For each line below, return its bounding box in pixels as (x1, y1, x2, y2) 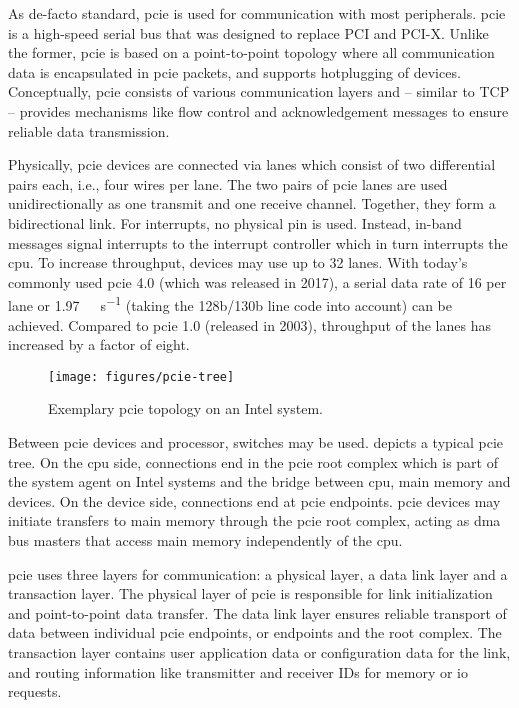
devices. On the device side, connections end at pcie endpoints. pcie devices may (8, 490, 501, 511)
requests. (8, 681, 62, 702)
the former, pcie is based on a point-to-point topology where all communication (8, 42, 495, 63)
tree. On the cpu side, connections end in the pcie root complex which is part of (8, 451, 498, 472)
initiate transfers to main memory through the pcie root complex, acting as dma (8, 510, 501, 531)
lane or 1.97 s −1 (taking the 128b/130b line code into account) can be (8, 292, 452, 315)
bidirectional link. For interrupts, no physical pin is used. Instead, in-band (8, 212, 462, 233)
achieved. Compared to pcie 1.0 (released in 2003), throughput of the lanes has (8, 314, 491, 335)
